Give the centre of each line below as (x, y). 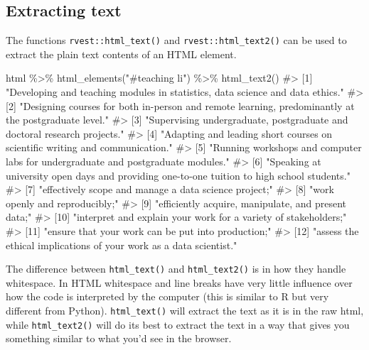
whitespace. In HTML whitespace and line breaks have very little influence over (179, 282)
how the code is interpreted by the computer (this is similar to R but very (167, 296)
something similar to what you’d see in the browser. (119, 338)
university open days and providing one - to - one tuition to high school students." (178, 175)
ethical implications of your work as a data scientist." (122, 245)
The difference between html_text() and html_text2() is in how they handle (176, 269)
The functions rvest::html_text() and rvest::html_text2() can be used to (176, 40)
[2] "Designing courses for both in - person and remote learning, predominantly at (180, 105)
